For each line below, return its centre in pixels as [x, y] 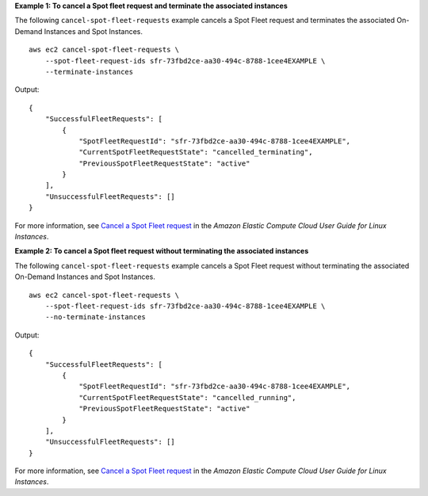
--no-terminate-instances [96, 317]
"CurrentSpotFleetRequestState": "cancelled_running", [187, 397]
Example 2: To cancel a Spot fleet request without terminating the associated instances [162, 251]
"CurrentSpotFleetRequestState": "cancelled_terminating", [196, 152]
